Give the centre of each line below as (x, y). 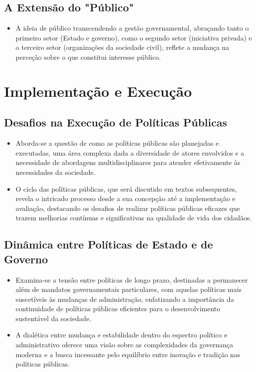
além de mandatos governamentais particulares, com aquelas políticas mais (128, 289)
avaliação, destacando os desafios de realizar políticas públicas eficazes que (128, 208)
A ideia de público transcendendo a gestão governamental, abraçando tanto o (132, 28)
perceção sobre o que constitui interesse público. (88, 57)
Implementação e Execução (98, 91)
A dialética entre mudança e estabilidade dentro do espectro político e (121, 335)
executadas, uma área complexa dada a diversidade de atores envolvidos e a (130, 152)
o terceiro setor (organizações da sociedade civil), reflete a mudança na (122, 47)
